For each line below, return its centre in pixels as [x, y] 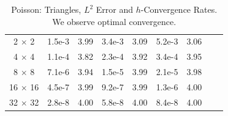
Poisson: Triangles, [46, 9]
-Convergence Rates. [179, 9]
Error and [115, 9]
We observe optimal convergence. [114, 21]
